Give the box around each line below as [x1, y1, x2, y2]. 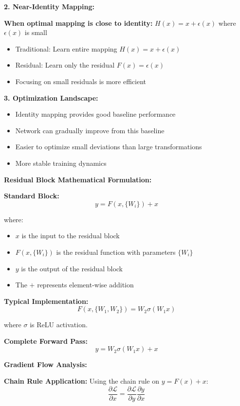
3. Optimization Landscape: [4, 92, 98, 103]
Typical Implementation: [4, 296, 89, 306]
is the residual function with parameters [56, 247, 176, 257]
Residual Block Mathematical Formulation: [4, 174, 152, 184]
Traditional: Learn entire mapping [15, 43, 117, 53]
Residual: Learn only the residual [15, 60, 115, 70]
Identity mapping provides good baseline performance [15, 109, 176, 119]
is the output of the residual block [21, 263, 123, 273]
